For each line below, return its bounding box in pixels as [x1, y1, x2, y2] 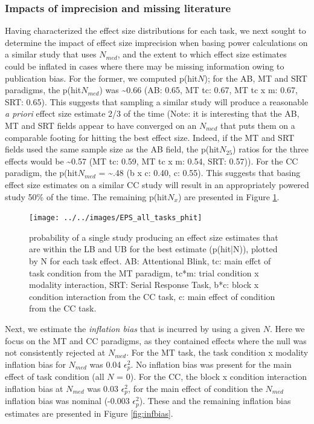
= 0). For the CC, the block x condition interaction [117, 370, 307, 383]
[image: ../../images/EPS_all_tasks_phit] [29, 214, 202, 223]
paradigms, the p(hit [5, 83, 82, 96]
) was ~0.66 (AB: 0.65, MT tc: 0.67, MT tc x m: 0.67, [99, 83, 298, 96]
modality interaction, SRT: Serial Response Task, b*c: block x [29, 278, 259, 291]
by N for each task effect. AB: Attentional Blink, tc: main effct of [29, 254, 271, 267]
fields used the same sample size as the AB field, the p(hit [5, 143, 220, 155]
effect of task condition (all [5, 370, 104, 383]
